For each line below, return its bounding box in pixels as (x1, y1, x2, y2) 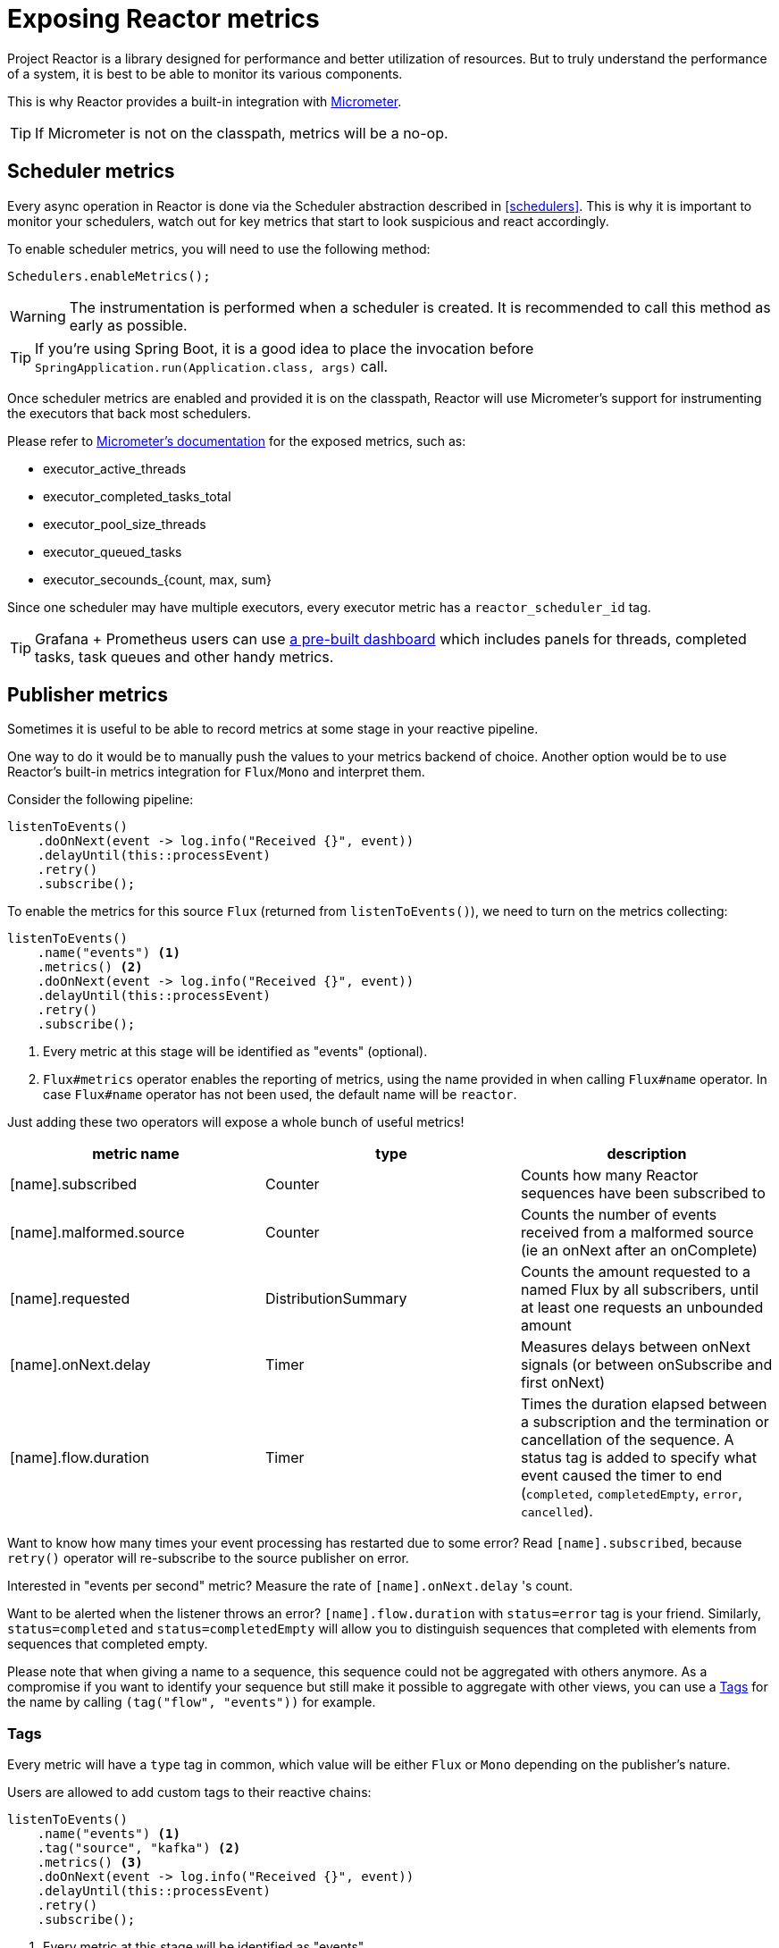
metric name (92, 1145, 180, 1163)
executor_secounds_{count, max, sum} (43, 571, 272, 587)
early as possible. (69, 315, 188, 334)
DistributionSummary (264, 1289, 407, 1308)
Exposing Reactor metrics (7, 4, 320, 34)
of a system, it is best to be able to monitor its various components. (7, 65, 403, 81)
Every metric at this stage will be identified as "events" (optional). (43, 1044, 428, 1060)
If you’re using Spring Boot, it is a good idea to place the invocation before (35, 339, 534, 357)
